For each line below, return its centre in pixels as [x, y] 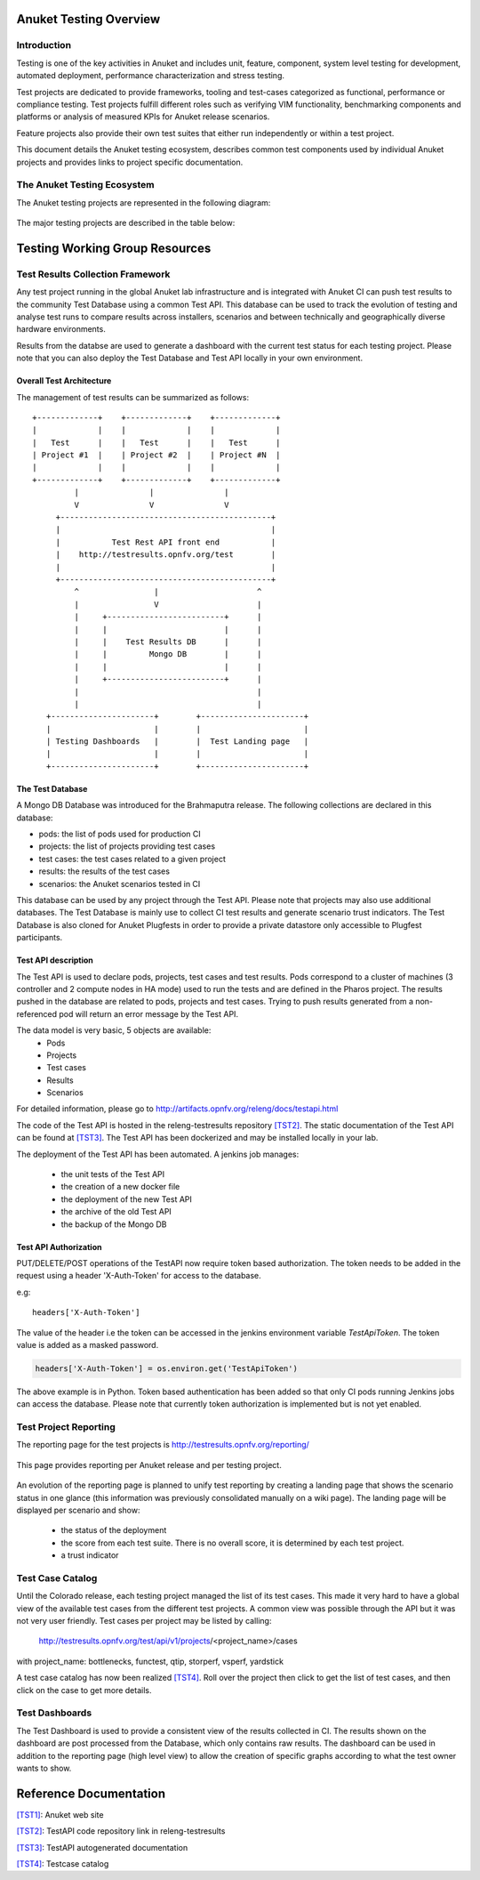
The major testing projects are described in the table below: [126, 223]
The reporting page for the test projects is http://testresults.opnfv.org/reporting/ [163, 1445]
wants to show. [44, 1768]
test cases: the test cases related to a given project [132, 859]
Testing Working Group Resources [114, 248]
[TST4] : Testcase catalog [63, 1864]
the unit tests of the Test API [113, 1174]
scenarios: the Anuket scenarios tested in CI [120, 884]
